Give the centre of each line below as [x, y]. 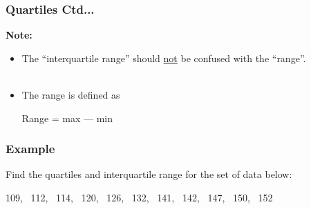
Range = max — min [67, 118]
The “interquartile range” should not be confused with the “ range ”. [164, 58]
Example [30, 149]
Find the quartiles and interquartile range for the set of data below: [149, 174]
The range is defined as [71, 94]
